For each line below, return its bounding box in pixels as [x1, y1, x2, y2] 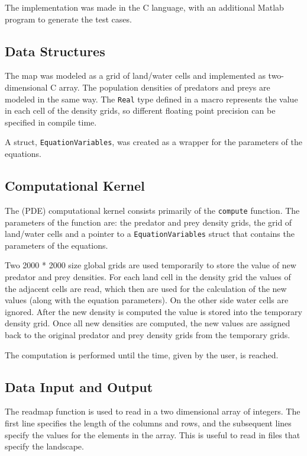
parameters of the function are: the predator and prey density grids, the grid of [5, 216, 292, 228]
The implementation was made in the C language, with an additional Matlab [5, 1, 284, 13]
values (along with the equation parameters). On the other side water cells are [5, 294, 289, 306]
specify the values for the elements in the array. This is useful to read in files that [5, 428, 300, 441]
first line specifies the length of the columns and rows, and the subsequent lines [5, 416, 292, 429]
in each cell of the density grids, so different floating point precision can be [5, 104, 276, 117]
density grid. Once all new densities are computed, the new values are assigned [5, 317, 290, 329]
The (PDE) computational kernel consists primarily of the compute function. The [5, 204, 300, 216]
